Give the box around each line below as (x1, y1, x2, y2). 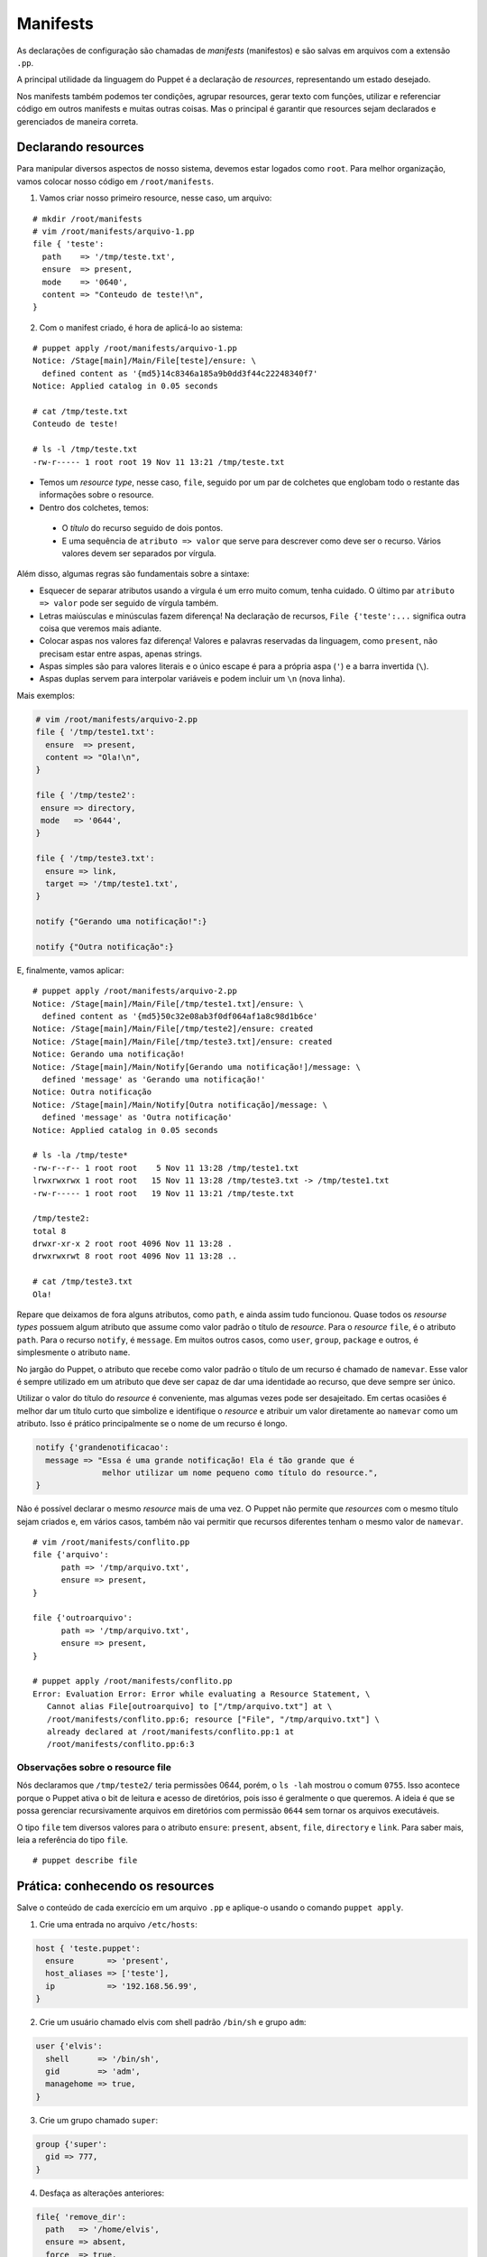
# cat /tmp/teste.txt (32, 406, 128, 417)
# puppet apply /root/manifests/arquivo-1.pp (32, 343, 238, 354)
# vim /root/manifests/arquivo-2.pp (35, 714, 198, 724)
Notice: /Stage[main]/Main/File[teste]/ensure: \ (32, 356, 257, 366)
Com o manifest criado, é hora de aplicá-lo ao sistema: (39, 321, 243, 333)
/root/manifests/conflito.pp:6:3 (46, 1739, 195, 1750)
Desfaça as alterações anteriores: (39, 2187, 165, 2198)
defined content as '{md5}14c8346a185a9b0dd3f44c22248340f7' (41, 368, 318, 378)
